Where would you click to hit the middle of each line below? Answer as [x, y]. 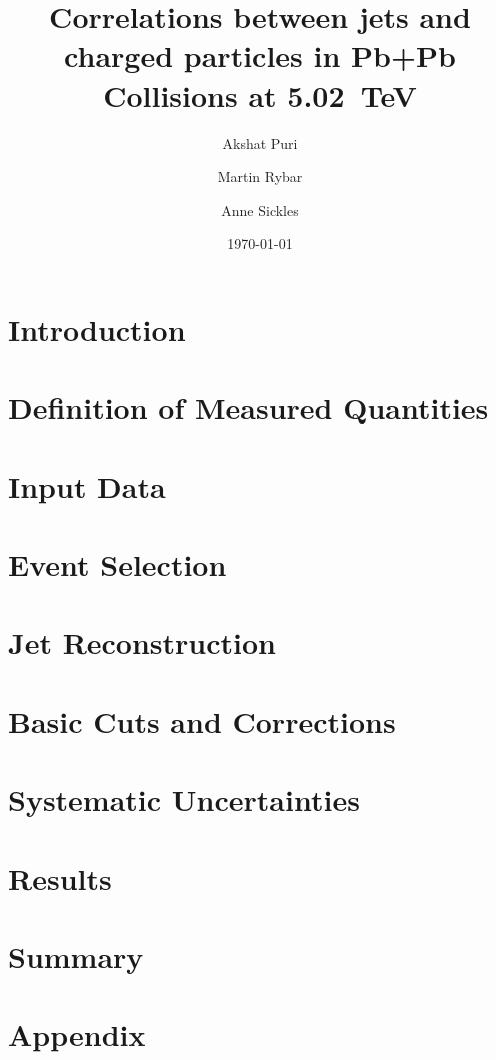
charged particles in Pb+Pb [260, 55]
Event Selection [117, 564]
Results [60, 877]
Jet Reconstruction [142, 642]
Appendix [77, 1034]
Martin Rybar [260, 176]
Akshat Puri [260, 142]
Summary [76, 955]
